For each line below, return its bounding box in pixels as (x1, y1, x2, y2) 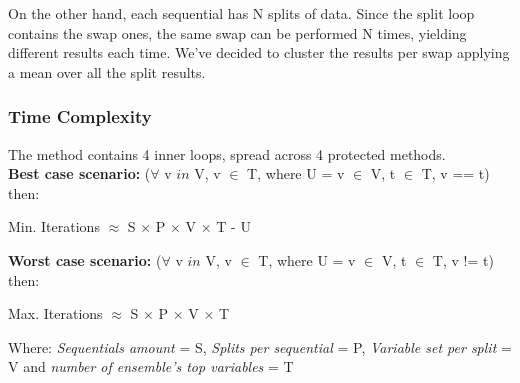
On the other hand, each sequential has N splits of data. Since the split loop (8, 3, 475, 23)
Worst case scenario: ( (8, 249, 162, 270)
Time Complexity (8, 104, 152, 129)
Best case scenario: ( (8, 163, 151, 184)
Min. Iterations (8, 216, 100, 237)
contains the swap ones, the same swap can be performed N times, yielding (8, 22, 467, 43)
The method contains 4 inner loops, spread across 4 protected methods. (8, 143, 446, 164)
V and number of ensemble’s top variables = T (8, 356, 294, 377)
